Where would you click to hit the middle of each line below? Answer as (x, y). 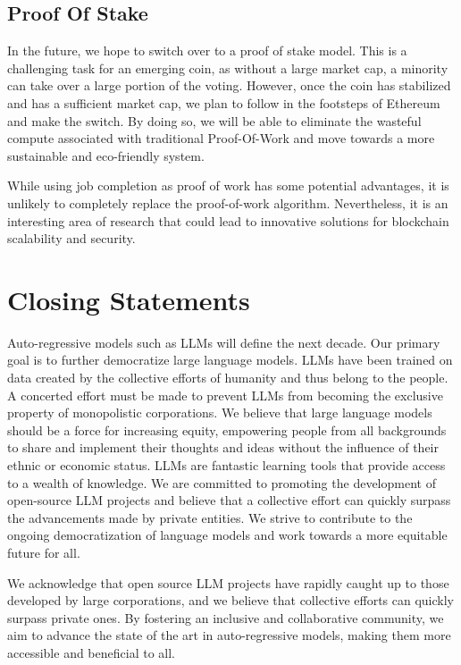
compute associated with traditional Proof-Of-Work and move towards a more (221, 138)
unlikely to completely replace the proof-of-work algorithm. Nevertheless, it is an (228, 202)
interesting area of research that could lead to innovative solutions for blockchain (228, 220)
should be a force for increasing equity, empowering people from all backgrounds (227, 429)
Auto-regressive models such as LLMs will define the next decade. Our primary (224, 342)
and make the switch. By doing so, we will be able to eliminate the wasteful (214, 120)
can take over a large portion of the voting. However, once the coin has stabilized (229, 85)
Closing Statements (129, 299)
